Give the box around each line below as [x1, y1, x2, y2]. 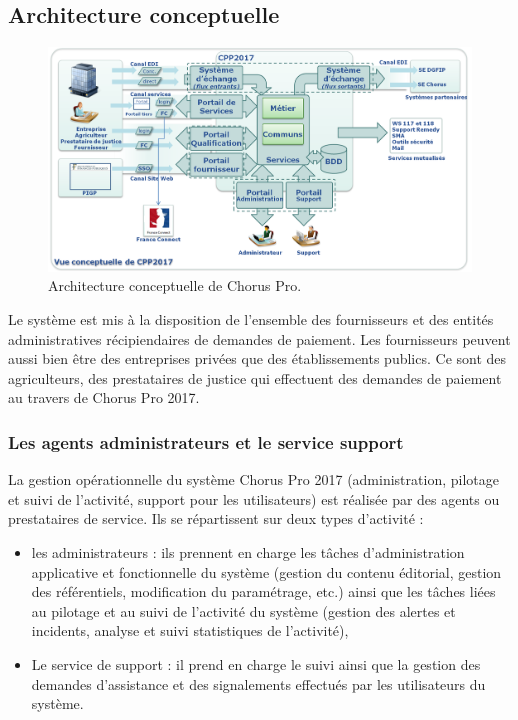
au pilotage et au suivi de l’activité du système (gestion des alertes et [31, 600, 456, 621]
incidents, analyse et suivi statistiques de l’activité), [31, 620, 349, 641]
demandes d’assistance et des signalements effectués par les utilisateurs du [31, 673, 486, 694]
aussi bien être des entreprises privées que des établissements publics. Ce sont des [8, 348, 507, 369]
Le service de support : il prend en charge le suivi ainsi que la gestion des [31, 653, 481, 674]
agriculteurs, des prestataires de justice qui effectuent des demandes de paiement [8, 367, 502, 388]
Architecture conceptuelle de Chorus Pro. [48, 275, 302, 296]
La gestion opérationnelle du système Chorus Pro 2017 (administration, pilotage [8, 469, 499, 490]
